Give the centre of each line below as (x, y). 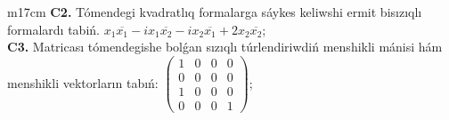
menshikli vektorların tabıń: (83, 82)
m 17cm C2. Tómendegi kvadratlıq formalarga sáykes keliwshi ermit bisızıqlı (215, 12)
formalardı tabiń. (53, 29)
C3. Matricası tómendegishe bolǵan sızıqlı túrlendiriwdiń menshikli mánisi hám (225, 47)
